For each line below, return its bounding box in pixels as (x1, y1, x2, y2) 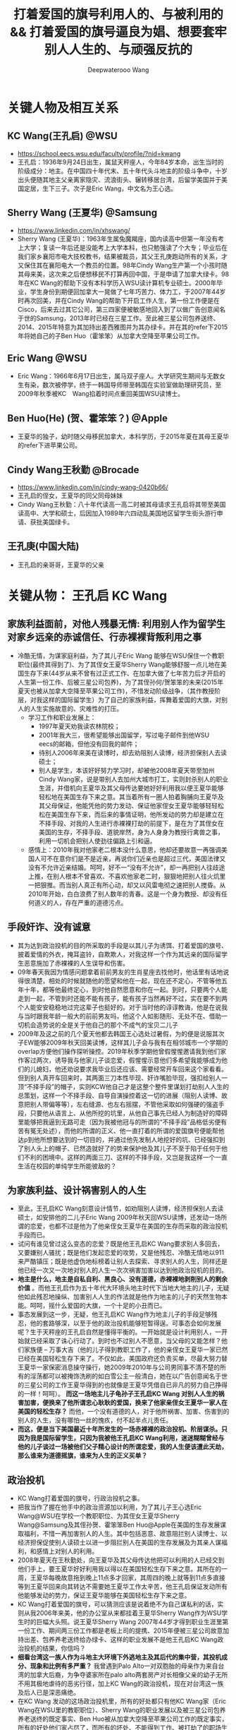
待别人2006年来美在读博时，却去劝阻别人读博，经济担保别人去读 (38, 748, 228, 757)
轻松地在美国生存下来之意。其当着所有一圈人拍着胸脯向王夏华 (38, 792, 218, 801)
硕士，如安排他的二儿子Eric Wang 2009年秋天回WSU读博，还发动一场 (17, 1213, 221, 1222)
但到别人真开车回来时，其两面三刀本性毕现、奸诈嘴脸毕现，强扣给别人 (17, 1074, 222, 1082)
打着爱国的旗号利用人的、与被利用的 (13, 6, 223, 23)
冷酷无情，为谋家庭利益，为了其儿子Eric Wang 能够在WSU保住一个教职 (17, 651, 224, 660)
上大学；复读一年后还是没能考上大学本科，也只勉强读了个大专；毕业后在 (17, 243, 228, 251)
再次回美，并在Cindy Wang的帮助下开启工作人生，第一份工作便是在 (23, 296, 220, 304)
